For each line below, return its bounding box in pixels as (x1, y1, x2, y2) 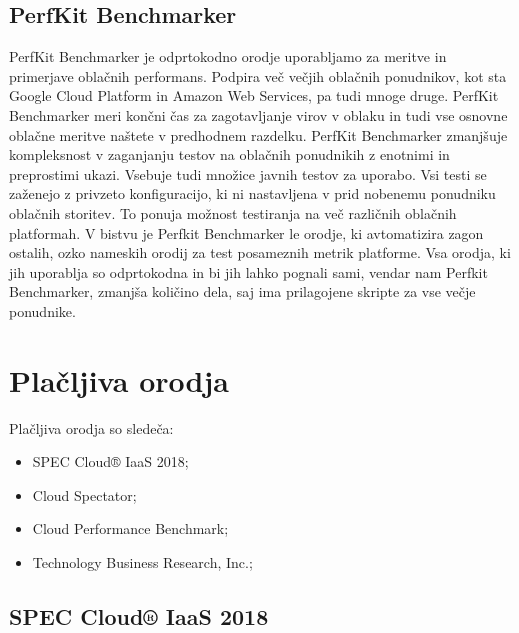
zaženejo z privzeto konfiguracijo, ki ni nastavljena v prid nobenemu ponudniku (9, 183, 496, 204)
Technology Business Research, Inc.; (32, 552, 253, 573)
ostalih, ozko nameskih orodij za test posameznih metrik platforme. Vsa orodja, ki (9, 242, 511, 263)
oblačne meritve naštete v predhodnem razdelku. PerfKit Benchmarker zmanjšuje (9, 124, 508, 145)
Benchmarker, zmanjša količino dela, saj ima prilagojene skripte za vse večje (9, 281, 476, 302)
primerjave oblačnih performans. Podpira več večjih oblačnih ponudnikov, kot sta (9, 65, 507, 86)
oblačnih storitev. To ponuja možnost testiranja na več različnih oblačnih (9, 202, 457, 223)
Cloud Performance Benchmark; (32, 518, 229, 539)
